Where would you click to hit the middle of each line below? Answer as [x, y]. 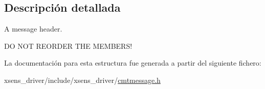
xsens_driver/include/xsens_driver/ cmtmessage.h [82, 80]
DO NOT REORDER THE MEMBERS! [68, 46]
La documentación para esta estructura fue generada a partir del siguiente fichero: [133, 63]
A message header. [33, 29]
